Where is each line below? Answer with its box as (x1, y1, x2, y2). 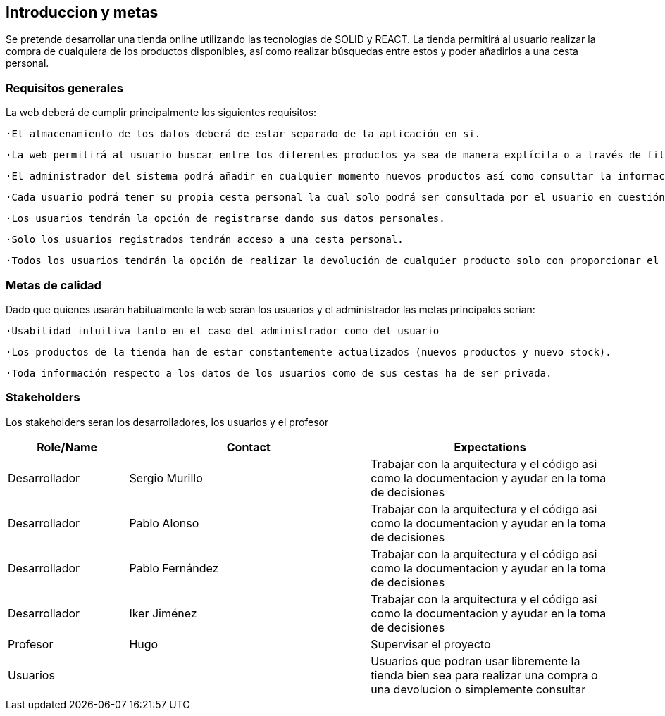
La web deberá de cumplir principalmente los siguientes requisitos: (6, 106, 317, 119)
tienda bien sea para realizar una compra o (371, 667, 598, 682)
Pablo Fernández (129, 560, 219, 575)
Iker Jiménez (129, 605, 197, 620)
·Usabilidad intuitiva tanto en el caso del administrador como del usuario (6, 325, 440, 337)
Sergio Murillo (129, 470, 203, 485)
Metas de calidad (6, 277, 101, 292)
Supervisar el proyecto (371, 636, 491, 651)
